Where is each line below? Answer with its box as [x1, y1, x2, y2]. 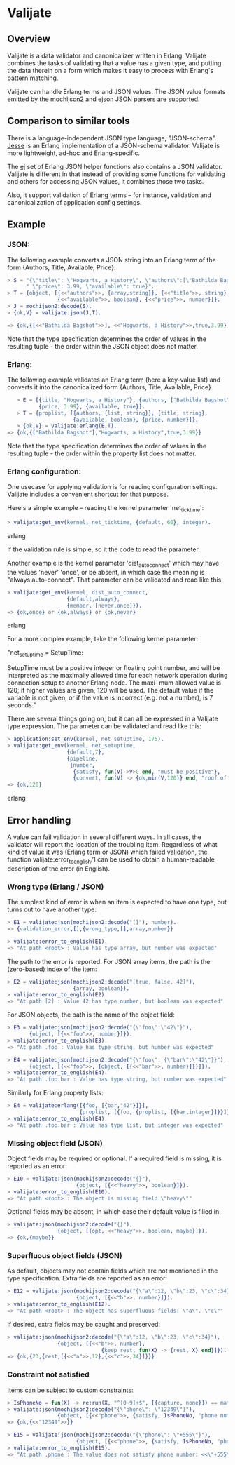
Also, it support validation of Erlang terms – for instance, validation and [7, 191, 211, 199]
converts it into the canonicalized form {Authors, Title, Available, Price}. [7, 382, 213, 391]
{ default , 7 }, [66, 749, 105, 756]
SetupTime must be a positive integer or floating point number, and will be [7, 664, 220, 672]
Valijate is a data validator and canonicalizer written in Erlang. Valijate [7, 51, 207, 60]
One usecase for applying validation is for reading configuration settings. [7, 483, 218, 491]
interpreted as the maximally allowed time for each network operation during [7, 671, 228, 680]
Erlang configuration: [7, 467, 82, 476]
